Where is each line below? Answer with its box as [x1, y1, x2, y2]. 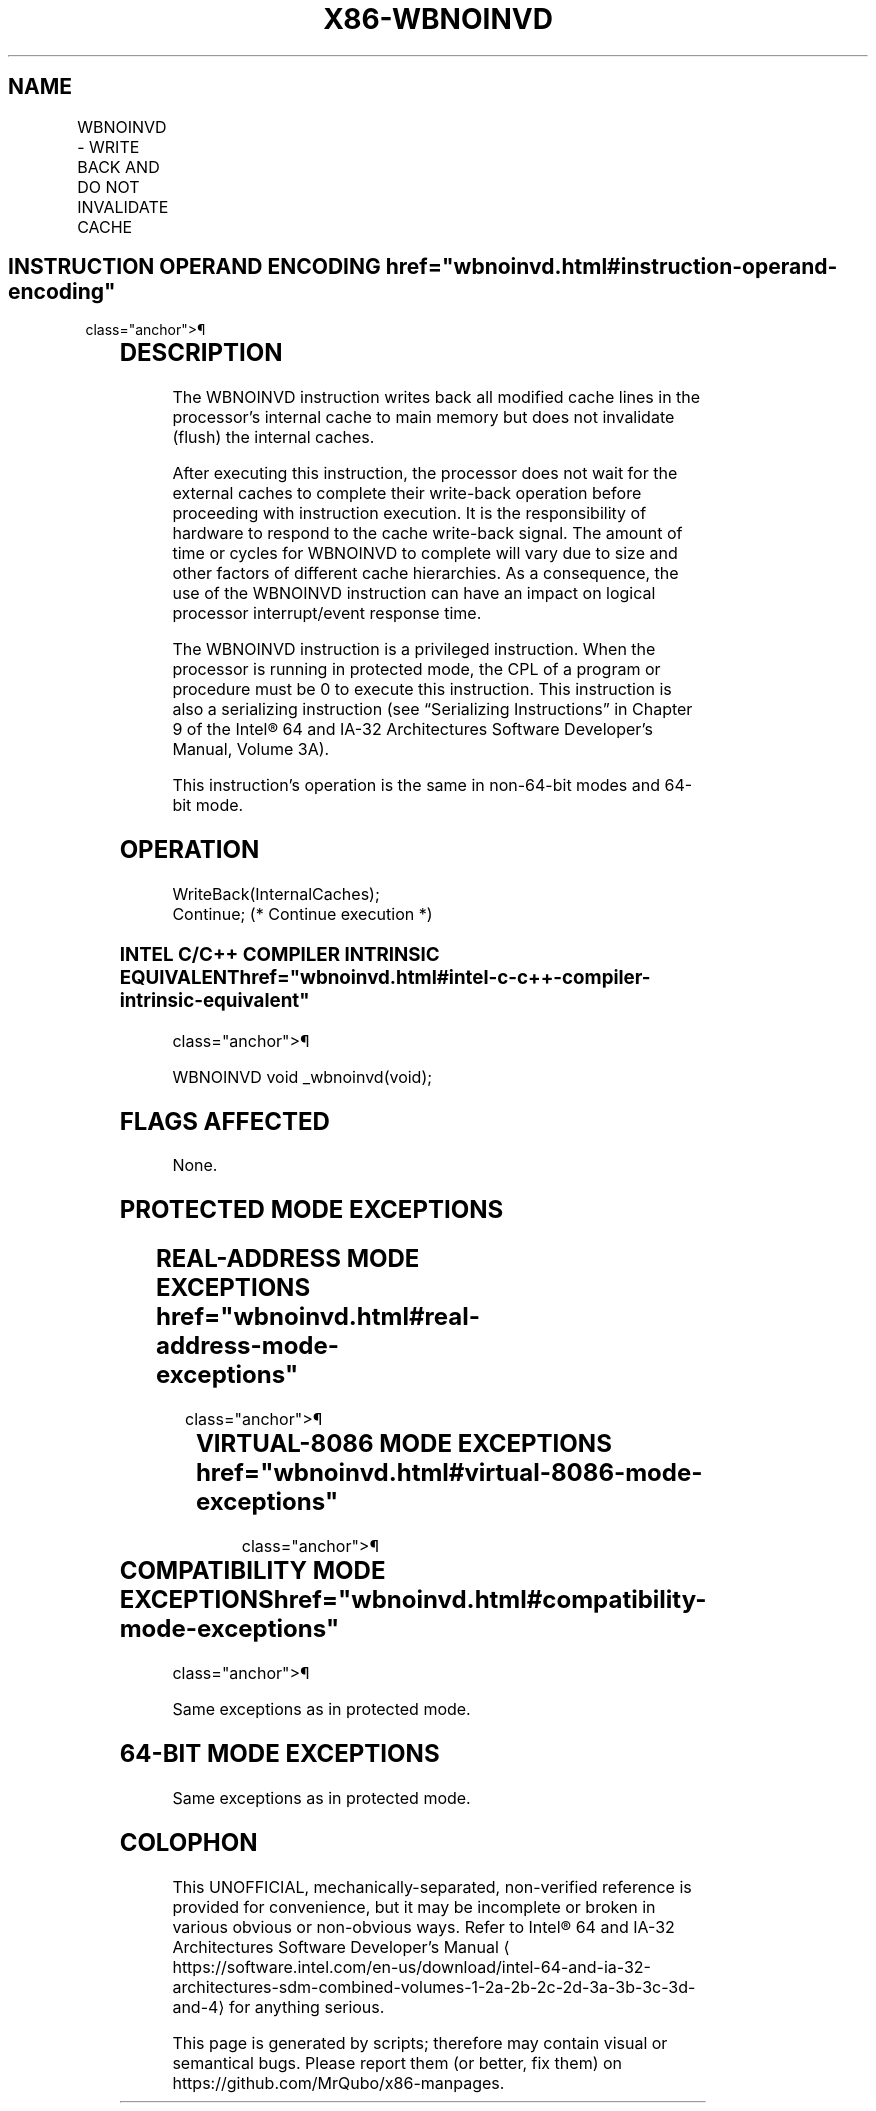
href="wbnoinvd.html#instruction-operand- [385, 254, 838, 280]
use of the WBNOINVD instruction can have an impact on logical [172, 583, 656, 604]
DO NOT [77, 176, 140, 197]
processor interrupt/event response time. [172, 603, 482, 624]
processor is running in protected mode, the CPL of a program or [172, 659, 661, 680]
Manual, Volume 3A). [172, 739, 330, 760]
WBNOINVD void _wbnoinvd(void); [172, 1066, 433, 1087]
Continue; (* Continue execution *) [172, 904, 433, 925]
